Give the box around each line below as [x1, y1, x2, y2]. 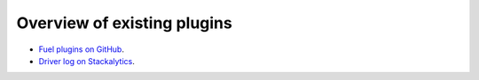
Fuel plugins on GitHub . [38, 44, 124, 55]
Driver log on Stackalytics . [38, 55, 135, 66]
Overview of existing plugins [16, 13, 232, 33]
